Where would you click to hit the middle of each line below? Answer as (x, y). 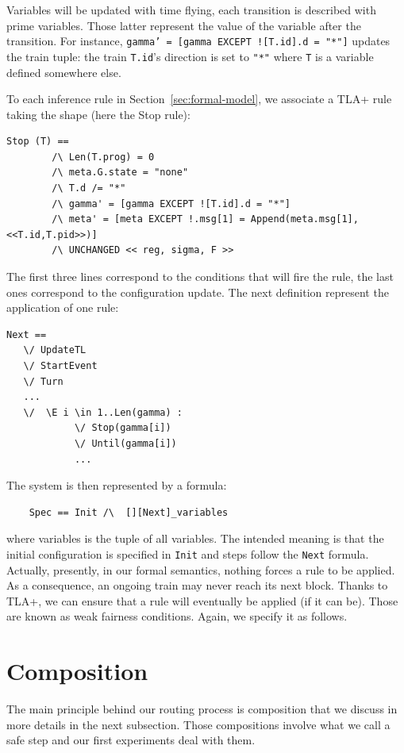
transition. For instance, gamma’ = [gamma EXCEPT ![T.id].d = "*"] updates (198, 41)
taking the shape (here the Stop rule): (98, 114)
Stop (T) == (38, 142)
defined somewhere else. (64, 72)
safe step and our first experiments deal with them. (131, 740)
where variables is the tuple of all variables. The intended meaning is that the (195, 538)
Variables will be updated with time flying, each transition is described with (191, 10)
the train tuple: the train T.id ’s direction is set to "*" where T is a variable (190, 56)
